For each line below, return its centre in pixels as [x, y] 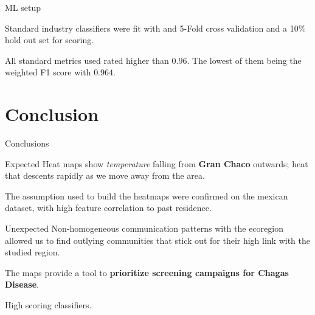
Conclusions [27, 143]
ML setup [23, 7]
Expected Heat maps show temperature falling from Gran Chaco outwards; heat [157, 163]
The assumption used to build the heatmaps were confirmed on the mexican [147, 196]
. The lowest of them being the [244, 60]
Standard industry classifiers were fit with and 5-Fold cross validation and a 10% [155, 28]
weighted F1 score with [48, 72]
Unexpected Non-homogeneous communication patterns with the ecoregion [144, 228]
